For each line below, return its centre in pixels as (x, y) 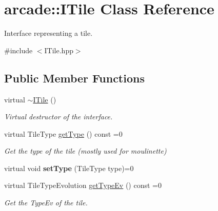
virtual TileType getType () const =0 (63, 133)
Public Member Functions (74, 78)
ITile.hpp (59, 50)
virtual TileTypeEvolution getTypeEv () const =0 (83, 185)
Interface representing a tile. (48, 33)
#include (18, 50)
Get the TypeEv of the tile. (46, 203)
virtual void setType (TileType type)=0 (69, 168)
